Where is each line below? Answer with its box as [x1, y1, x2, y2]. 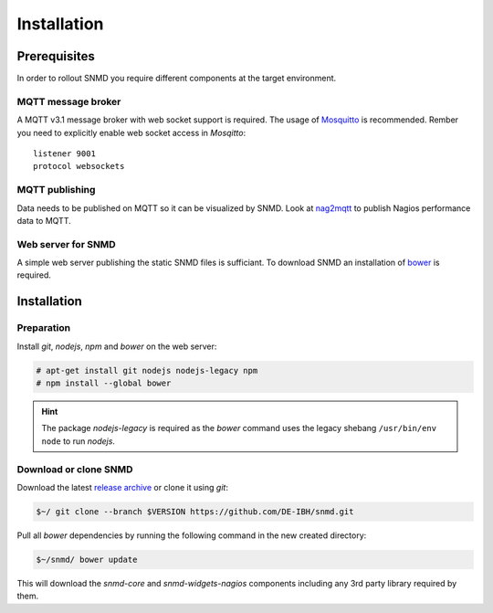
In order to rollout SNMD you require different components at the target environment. [16, 73, 337, 84]
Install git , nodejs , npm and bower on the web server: [16, 341, 217, 352]
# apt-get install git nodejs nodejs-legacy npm [36, 365, 258, 375]
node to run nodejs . [41, 435, 116, 447]
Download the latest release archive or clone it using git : [16, 481, 228, 492]
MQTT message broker [16, 95, 121, 108]
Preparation [16, 322, 71, 334]
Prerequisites [16, 48, 95, 64]
